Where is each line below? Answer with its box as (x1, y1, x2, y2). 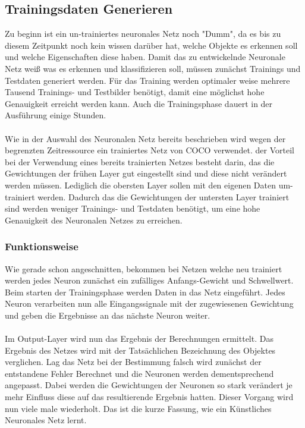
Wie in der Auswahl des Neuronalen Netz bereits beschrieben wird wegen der (5, 132, 286, 144)
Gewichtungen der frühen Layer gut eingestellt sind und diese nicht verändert (5, 167, 287, 180)
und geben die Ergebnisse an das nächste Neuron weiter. (5, 309, 210, 321)
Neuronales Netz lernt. (5, 414, 87, 426)
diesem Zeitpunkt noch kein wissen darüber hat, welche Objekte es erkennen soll (5, 39, 298, 51)
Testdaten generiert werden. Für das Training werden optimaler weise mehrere (5, 74, 290, 86)
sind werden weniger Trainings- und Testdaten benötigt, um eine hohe (5, 202, 260, 215)
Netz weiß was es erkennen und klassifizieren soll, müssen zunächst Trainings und (5, 62, 301, 74)
